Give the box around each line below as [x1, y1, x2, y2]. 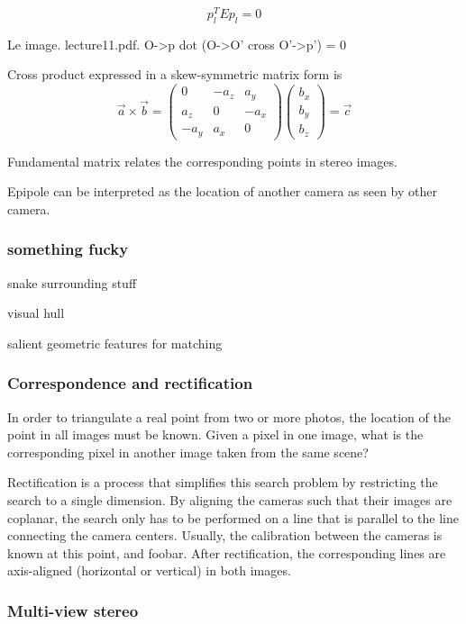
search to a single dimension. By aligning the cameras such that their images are [7, 490, 452, 509]
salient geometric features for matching [7, 333, 223, 352]
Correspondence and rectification [7, 372, 253, 394]
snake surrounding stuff [7, 273, 137, 292]
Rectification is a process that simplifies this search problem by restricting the [7, 473, 438, 492]
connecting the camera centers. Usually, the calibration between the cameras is [7, 526, 443, 545]
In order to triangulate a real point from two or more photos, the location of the [7, 407, 451, 426]
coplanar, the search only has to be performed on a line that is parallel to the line [7, 508, 459, 527]
